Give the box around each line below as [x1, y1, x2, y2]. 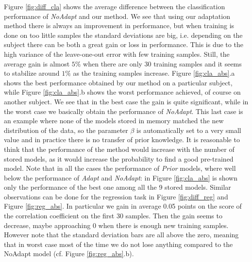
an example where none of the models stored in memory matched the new [4, 115, 224, 126]
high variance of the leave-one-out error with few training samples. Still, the [4, 49, 230, 59]
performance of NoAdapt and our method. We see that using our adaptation [4, 11, 230, 21]
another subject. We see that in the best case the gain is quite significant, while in [4, 96, 249, 106]
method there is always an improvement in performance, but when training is [4, 20, 235, 31]
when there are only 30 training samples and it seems [83, 58, 242, 68]
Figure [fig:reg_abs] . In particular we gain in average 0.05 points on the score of [4, 201, 242, 211]
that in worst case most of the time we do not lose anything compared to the [4, 239, 233, 249]
